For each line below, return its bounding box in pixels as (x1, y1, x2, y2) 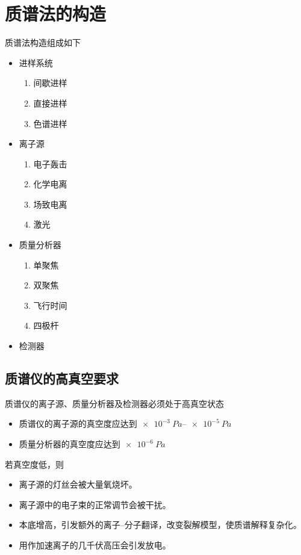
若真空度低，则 (5, 457, 64, 470)
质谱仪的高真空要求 (5, 369, 119, 388)
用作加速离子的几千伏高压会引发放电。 (19, 538, 171, 551)
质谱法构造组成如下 (5, 36, 81, 49)
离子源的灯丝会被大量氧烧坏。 (19, 478, 137, 491)
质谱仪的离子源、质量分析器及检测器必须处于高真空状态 (5, 397, 224, 409)
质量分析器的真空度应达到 (19, 438, 120, 450)
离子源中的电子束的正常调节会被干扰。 (19, 498, 171, 510)
